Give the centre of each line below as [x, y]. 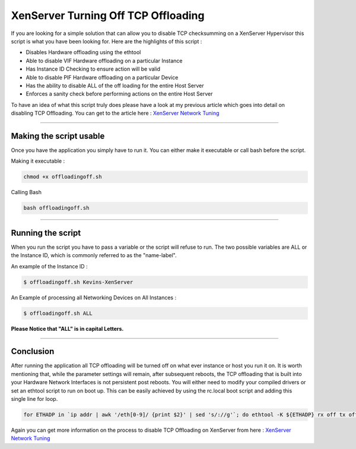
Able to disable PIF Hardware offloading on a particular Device [102, 77]
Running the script [46, 233]
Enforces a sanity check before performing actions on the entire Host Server [119, 94]
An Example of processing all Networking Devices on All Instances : [94, 298]
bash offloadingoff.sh [56, 208]
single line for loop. [34, 399]
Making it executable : [38, 161]
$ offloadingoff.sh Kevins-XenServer [78, 282]
